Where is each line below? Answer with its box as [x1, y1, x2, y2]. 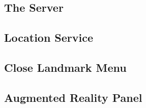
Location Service [4, 30, 94, 45]
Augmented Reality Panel [4, 89, 142, 105]
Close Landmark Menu [4, 59, 127, 75]
